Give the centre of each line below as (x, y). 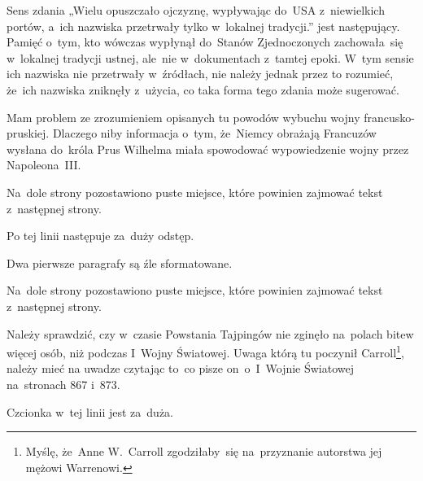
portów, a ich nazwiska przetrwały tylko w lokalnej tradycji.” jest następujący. (203, 26)
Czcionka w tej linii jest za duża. (90, 411)
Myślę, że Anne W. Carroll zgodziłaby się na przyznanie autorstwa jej (204, 451)
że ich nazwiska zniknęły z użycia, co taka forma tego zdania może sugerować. (203, 89)
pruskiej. (28, 133)
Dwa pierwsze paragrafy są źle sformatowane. (120, 262)
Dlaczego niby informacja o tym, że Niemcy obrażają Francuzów (214, 133)
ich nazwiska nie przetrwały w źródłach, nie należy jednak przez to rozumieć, (200, 74)
